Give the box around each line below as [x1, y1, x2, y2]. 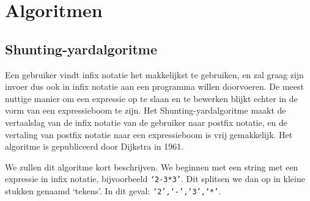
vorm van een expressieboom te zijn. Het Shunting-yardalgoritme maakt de [5, 104, 286, 117]
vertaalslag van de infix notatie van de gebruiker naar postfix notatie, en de [5, 115, 287, 128]
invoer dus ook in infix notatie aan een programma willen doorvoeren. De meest [5, 80, 304, 93]
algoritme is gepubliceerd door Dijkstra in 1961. [5, 140, 184, 153]
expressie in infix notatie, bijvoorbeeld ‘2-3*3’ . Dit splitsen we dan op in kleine [5, 172, 305, 185]
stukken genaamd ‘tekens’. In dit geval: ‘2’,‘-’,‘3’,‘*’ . [5, 184, 221, 197]
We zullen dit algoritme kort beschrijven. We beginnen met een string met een [5, 160, 298, 173]
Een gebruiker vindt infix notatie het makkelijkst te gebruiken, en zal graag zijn [5, 68, 304, 81]
